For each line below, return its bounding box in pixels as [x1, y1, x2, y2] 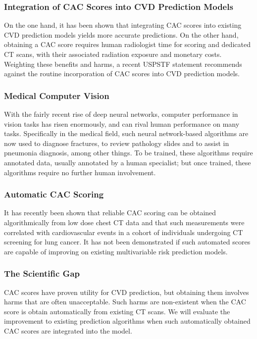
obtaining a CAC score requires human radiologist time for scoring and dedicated [4, 39, 251, 49]
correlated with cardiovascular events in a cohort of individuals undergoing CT [4, 227, 243, 237]
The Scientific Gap [4, 267, 80, 280]
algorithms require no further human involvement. [4, 167, 156, 177]
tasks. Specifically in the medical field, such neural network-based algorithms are [4, 128, 249, 139]
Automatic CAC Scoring [4, 188, 104, 200]
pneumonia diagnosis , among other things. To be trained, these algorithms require [4, 147, 253, 158]
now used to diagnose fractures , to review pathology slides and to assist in [4, 138, 229, 148]
